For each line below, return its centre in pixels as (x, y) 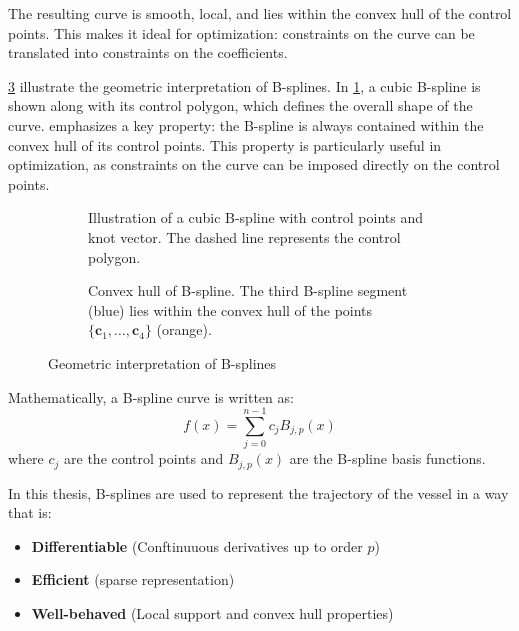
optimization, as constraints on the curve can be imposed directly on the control (254, 164)
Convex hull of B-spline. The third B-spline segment (248, 290)
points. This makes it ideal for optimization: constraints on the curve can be (241, 32)
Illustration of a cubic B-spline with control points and (255, 217)
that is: (30, 512)
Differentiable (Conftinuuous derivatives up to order (197, 545)
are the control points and (144, 458)
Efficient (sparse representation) (133, 579)
